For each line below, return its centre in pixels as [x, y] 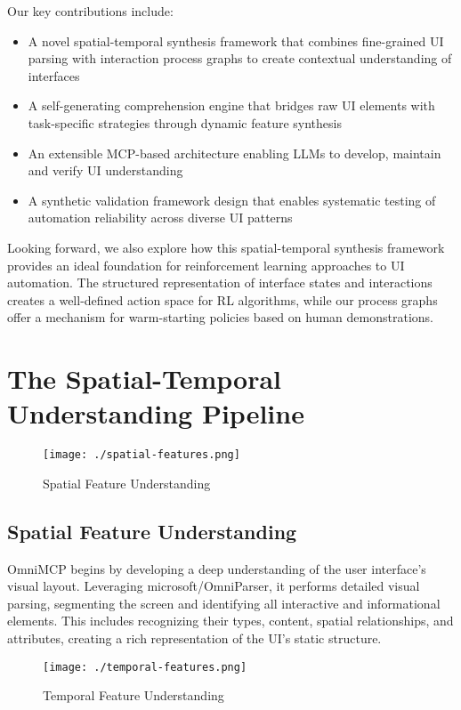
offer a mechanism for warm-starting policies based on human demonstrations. [220, 317]
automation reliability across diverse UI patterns [160, 218]
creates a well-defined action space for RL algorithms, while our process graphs [222, 299]
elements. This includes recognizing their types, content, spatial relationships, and [230, 621]
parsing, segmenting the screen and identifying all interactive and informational [224, 603]
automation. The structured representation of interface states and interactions [220, 282]
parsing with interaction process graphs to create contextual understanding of [240, 58]
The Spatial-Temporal [145, 379]
